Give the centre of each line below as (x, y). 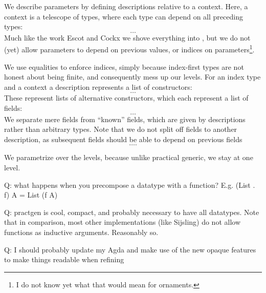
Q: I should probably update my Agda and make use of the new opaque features (130, 249)
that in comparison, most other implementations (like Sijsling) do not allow (123, 222)
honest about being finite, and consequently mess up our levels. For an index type (132, 77)
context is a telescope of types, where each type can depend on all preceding (124, 16)
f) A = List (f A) (31, 195)
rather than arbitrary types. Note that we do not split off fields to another (121, 129)
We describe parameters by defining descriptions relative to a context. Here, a (126, 6)
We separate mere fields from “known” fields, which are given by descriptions (125, 119)
